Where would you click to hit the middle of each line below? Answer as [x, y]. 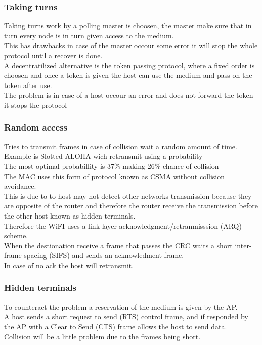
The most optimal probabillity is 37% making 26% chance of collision [112, 166]
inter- [243, 245]
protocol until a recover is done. [53, 55]
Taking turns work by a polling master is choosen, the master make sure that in [128, 26]
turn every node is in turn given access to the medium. [89, 35]
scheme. [16, 235]
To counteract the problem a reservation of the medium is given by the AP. [121, 306]
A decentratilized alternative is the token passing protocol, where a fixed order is [129, 65]
